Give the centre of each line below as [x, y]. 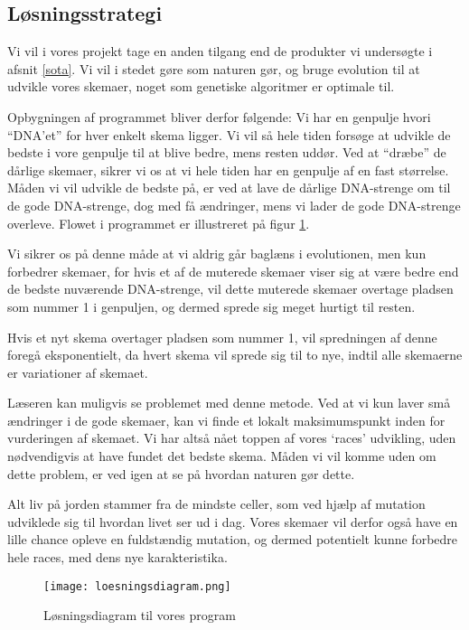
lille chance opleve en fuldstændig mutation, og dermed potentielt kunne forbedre [233, 539]
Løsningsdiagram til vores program [140, 615]
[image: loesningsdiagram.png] [137, 586]
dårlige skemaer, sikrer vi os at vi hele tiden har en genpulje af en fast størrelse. [228, 169]
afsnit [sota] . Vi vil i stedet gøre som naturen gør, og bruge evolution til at [214, 68]
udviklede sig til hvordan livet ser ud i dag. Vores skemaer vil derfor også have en [233, 521]
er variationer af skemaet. [78, 372]
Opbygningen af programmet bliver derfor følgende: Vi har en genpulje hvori [219, 116]
